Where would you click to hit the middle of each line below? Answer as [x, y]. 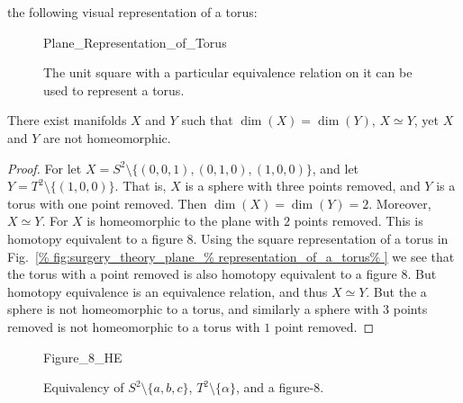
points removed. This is [359, 221]
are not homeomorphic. [107, 137]
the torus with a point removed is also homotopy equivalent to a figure [202, 274]
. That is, [141, 186]
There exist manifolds [67, 120]
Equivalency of [84, 387]
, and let [336, 168]
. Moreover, [400, 203]
